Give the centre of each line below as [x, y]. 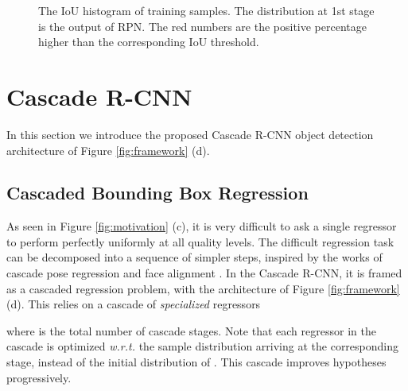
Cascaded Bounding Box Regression [157, 193]
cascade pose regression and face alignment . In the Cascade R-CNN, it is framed [204, 273]
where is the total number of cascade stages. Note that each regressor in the [191, 330]
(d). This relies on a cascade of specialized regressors [134, 304]
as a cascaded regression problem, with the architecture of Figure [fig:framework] [203, 288]
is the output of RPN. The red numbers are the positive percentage [202, 26]
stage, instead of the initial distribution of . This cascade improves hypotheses [196, 362]
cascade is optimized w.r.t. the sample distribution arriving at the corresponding [203, 346]
